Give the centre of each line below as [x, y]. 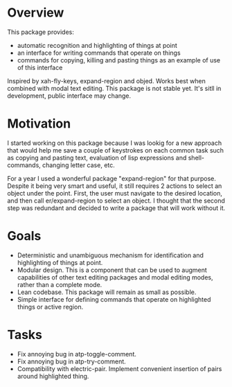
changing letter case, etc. [79, 165]
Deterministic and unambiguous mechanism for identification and [110, 255]
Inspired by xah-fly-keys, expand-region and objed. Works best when [106, 80]
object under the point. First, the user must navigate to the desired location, [115, 193]
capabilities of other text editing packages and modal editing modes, [115, 277]
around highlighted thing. [53, 376]
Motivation [39, 124]
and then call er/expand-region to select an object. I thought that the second [116, 200]
